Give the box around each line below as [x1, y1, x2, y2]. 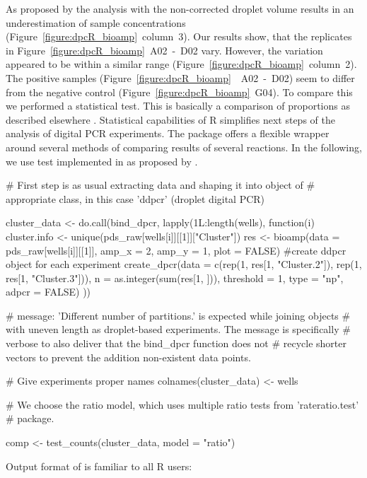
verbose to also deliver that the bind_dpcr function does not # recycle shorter [6, 336, 346, 351]
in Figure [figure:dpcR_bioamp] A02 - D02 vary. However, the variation [6, 42, 323, 57]
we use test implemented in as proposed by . [6, 153, 198, 168]
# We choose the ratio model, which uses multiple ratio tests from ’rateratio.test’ [6, 397, 359, 412]
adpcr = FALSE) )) [6, 284, 91, 299]
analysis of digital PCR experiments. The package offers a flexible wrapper [6, 126, 330, 141]
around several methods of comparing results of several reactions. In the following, [6, 139, 362, 154]
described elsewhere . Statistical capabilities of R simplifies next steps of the [6, 112, 335, 127]
